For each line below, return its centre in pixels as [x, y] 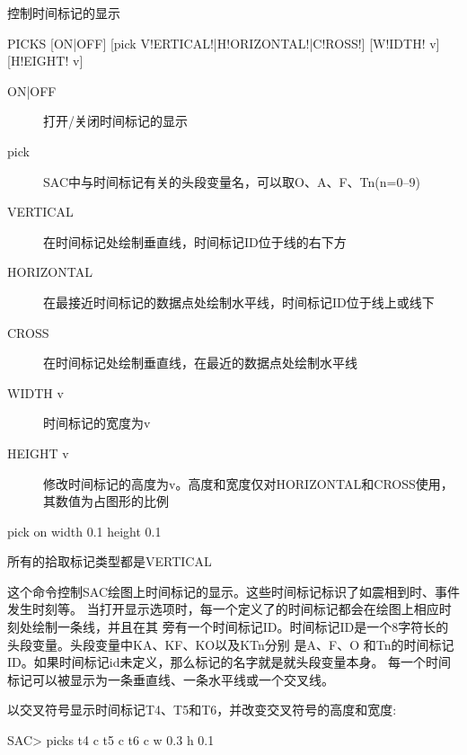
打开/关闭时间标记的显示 [115, 121]
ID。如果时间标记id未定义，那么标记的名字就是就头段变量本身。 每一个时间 [229, 662]
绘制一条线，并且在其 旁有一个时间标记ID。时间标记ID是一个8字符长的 [240, 627]
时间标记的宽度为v [97, 423]
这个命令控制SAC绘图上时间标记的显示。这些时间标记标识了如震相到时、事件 [233, 591]
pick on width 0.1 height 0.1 [84, 531]
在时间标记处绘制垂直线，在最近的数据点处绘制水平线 [200, 363]
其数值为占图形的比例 [106, 501]
